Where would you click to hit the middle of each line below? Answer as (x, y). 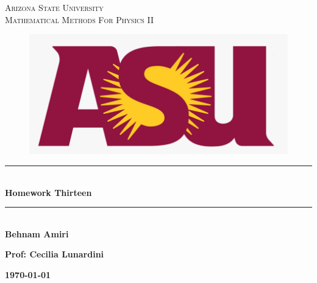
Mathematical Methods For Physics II (79, 19)
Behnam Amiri (37, 233)
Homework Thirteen (48, 192)
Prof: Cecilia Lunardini (55, 254)
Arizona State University (54, 7)
